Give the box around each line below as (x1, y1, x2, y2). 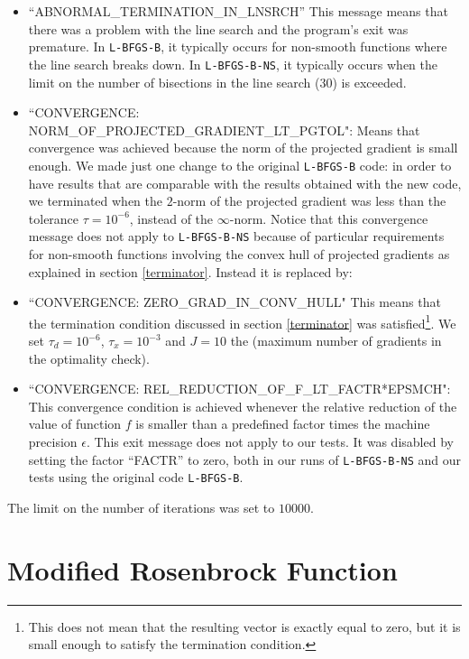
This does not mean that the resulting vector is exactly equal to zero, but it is (28, 617, 461, 636)
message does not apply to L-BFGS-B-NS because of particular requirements (28, 227, 445, 246)
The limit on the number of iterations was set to (7, 497, 275, 516)
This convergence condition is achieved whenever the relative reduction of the (28, 396, 457, 415)
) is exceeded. (332, 72, 407, 91)
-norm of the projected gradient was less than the (172, 191, 446, 210)
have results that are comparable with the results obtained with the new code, (28, 173, 462, 192)
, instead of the (129, 209, 214, 227)
